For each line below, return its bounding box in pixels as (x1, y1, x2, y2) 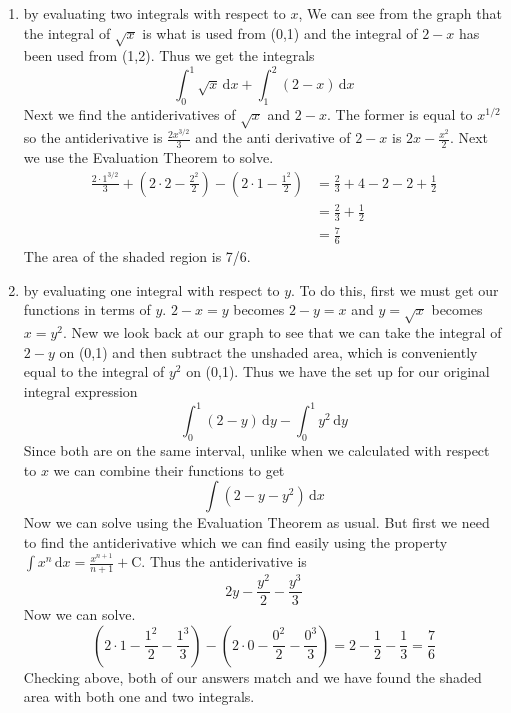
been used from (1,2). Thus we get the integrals (23, 45, 315, 66)
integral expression (23, 381, 138, 402)
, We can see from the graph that (298, 3, 502, 23)
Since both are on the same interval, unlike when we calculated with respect (23, 439, 490, 460)
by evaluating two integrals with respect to (23, 3, 286, 23)
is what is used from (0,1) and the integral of (142, 22, 418, 43)
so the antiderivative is (23, 127, 163, 148)
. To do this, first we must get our (291, 279, 499, 300)
